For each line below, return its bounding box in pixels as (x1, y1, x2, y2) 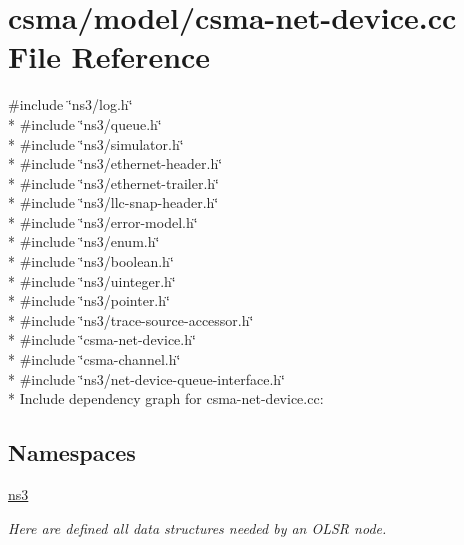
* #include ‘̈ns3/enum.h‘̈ (8, 231, 160, 252)
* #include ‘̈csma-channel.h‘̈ (8, 349, 181, 370)
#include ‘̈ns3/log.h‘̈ (8, 94, 133, 115)
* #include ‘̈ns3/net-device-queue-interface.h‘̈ (8, 368, 286, 389)
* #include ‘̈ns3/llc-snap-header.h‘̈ (8, 192, 219, 213)
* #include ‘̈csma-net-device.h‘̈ (8, 329, 196, 350)
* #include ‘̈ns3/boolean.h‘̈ (8, 251, 174, 272)
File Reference (8, 36, 211, 77)
